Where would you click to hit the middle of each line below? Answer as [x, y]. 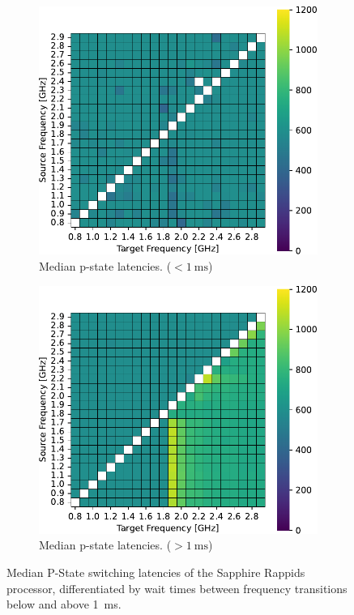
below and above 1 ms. [64, 604]
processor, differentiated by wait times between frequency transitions [177, 588]
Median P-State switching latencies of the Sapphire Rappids [156, 572]
